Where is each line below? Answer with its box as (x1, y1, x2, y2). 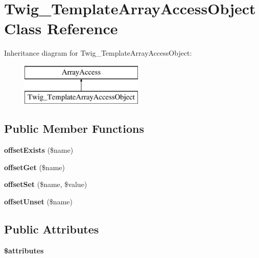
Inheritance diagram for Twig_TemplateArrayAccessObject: (4, 48, 192, 58)
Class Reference (4, 18, 118, 39)
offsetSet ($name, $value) (4, 179, 87, 190)
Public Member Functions (4, 121, 144, 136)
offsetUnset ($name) (4, 196, 73, 207)
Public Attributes (4, 221, 99, 237)
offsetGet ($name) (4, 161, 65, 172)
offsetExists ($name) (4, 145, 74, 155)
